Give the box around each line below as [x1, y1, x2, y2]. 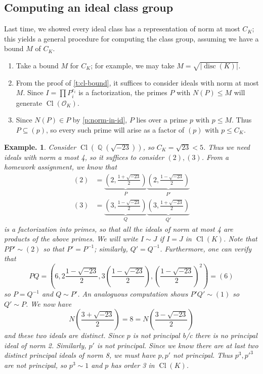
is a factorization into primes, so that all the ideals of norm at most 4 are [4, 223, 233, 234]
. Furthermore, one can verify [160, 243, 252, 254]
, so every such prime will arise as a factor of [46, 124, 185, 135]
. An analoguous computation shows [77, 288, 188, 299]
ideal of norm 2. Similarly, [4, 340, 86, 350]
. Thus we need [203, 141, 250, 152]
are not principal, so [4, 360, 67, 370]
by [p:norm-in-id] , [72, 114, 127, 125]
